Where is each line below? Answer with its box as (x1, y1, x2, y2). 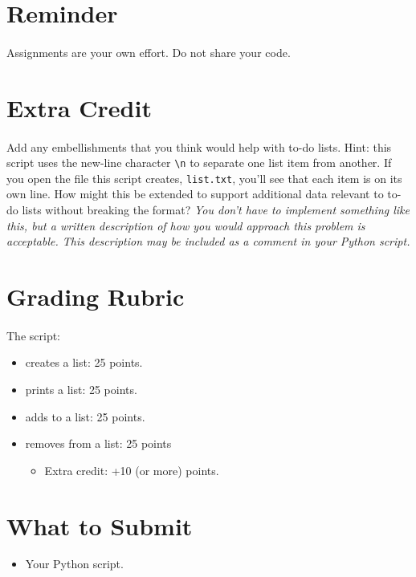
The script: (6, 327, 61, 343)
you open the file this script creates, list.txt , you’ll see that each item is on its (6, 169, 402, 186)
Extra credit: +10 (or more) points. (44, 461, 219, 478)
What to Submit (6, 509, 193, 542)
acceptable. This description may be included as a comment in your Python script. (6, 233, 410, 250)
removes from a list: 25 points (25, 435, 172, 452)
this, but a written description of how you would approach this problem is (6, 217, 365, 234)
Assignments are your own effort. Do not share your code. (6, 43, 291, 60)
